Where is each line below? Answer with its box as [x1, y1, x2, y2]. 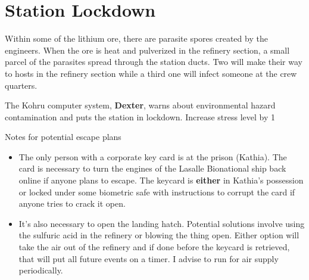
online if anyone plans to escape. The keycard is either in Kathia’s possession [18, 174, 304, 186]
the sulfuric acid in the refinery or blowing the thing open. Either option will [18, 229, 299, 241]
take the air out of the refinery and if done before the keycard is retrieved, [18, 241, 290, 253]
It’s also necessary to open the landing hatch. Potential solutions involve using [18, 217, 305, 229]
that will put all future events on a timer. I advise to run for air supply [18, 252, 279, 265]
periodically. [18, 264, 63, 276]
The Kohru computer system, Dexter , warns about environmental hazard [5, 99, 276, 111]
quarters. [5, 79, 38, 91]
